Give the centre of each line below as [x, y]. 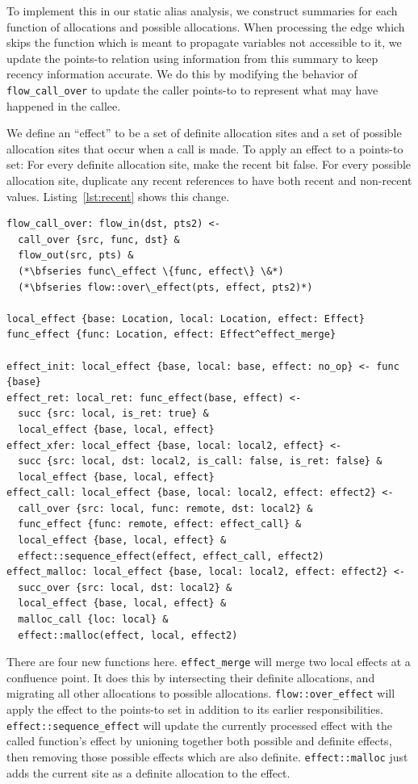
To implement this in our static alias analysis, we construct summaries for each [202, 10]
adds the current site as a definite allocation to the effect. [148, 772]
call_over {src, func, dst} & [99, 239]
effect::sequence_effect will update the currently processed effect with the [199, 725]
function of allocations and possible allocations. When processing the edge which [206, 26]
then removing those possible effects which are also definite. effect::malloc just [207, 756]
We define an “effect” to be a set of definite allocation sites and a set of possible [204, 133]
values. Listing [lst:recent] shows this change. [118, 196]
